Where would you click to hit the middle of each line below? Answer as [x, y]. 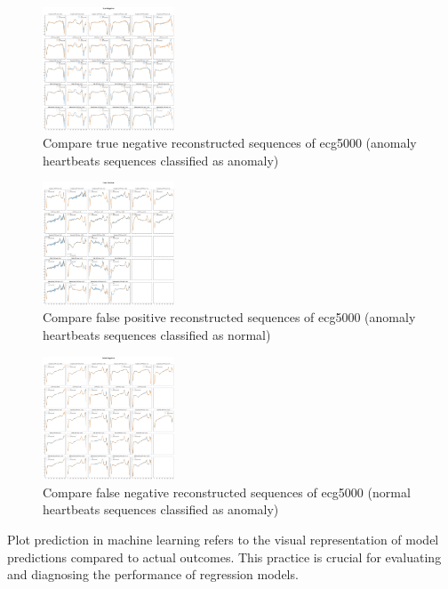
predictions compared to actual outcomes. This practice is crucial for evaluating [224, 557]
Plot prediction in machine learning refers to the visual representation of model [223, 539]
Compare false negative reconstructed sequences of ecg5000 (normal [227, 492]
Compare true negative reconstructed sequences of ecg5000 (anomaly [230, 143]
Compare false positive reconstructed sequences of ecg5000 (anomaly [229, 317]
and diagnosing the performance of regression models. [153, 574]
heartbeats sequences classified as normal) [157, 335]
